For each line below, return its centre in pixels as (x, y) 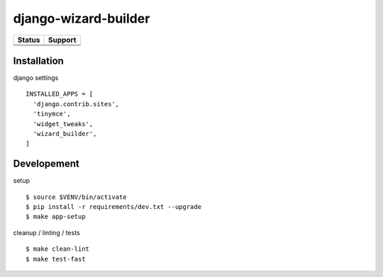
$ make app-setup (56, 217)
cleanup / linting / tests (47, 232)
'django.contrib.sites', (76, 104)
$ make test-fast (56, 259)
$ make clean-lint (58, 249)
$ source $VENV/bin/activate (76, 197)
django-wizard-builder (82, 18)
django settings (36, 78)
